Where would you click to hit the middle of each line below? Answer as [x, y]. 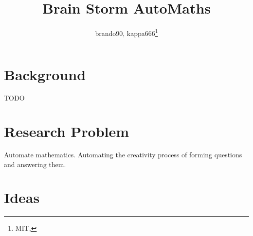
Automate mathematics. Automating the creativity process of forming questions [123, 155]
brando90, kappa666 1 [126, 32]
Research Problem [67, 131]
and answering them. [35, 164]
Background [45, 75]
